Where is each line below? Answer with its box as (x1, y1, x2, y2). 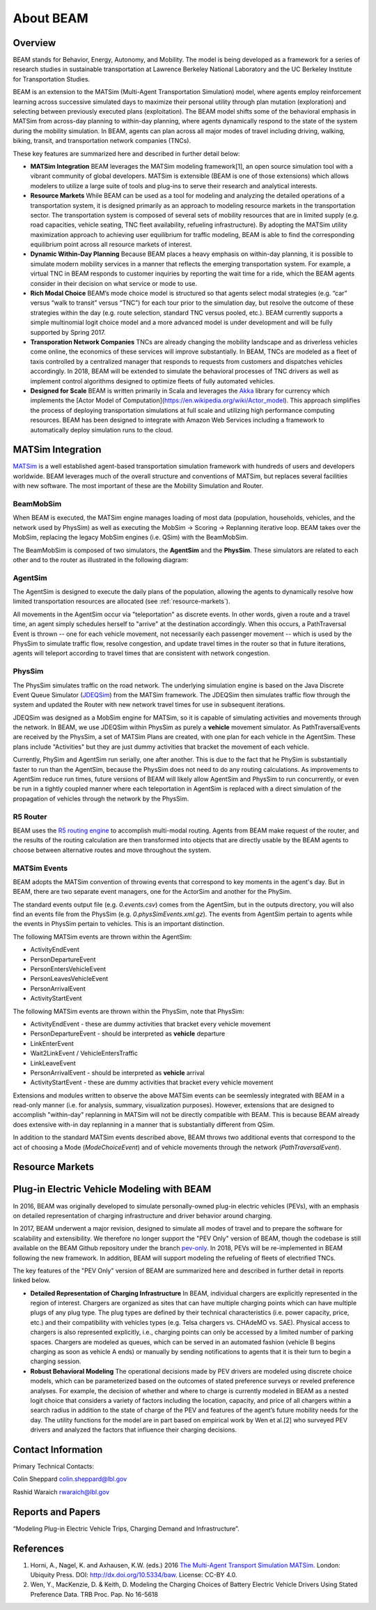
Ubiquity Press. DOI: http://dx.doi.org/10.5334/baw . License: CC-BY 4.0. (30, 1571, 237, 1579)
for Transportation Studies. (13, 75, 91, 83)
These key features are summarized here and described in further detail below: (13, 149, 240, 158)
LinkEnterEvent (30, 1039, 75, 1047)
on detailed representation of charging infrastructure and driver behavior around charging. (13, 1211, 273, 1220)
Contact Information (13, 1443, 103, 1455)
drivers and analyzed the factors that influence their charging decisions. (30, 1426, 237, 1434)
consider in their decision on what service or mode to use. (30, 279, 198, 287)
